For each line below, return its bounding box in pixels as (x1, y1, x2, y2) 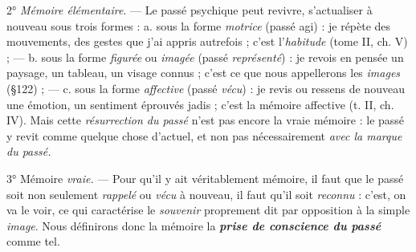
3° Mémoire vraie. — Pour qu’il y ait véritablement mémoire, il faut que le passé (6, 169, 404, 186)
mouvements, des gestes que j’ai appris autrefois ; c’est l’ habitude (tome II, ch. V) (6, 33, 408, 50)
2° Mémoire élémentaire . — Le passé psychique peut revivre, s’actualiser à (6, 2, 373, 18)
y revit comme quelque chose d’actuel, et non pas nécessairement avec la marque (6, 127, 402, 144)
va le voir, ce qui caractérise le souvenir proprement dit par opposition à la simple (6, 201, 410, 218)
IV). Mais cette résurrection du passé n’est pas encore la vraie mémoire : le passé (6, 112, 405, 128)
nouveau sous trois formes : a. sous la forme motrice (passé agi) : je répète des (6, 17, 391, 34)
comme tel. (6, 233, 60, 250)
